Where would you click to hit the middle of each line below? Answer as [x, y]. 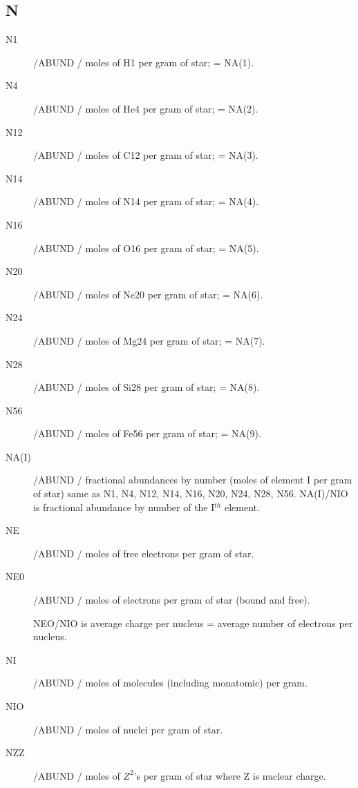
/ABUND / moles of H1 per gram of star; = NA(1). [144, 62]
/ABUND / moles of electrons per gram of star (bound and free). [172, 600]
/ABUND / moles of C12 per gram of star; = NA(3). [146, 155]
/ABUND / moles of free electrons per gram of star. [144, 553]
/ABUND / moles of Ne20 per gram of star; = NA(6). [148, 294]
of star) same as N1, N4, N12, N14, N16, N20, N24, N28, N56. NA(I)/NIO [191, 493]
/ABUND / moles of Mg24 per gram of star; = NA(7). [149, 340]
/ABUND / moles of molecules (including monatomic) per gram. [170, 683]
